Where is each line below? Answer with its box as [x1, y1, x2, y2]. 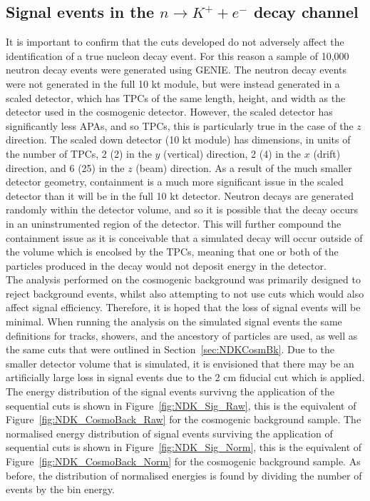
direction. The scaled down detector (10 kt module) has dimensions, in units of [6, 132, 351, 147]
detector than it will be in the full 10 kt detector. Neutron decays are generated [6, 188, 354, 203]
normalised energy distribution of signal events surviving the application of [6, 425, 333, 440]
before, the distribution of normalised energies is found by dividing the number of [6, 467, 362, 482]
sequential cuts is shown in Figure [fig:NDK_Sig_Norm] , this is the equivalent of [6, 440, 362, 455]
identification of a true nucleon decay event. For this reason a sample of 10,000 [6, 48, 349, 63]
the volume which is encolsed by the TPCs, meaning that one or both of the [6, 244, 339, 259]
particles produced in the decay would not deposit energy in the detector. [6, 258, 327, 273]
